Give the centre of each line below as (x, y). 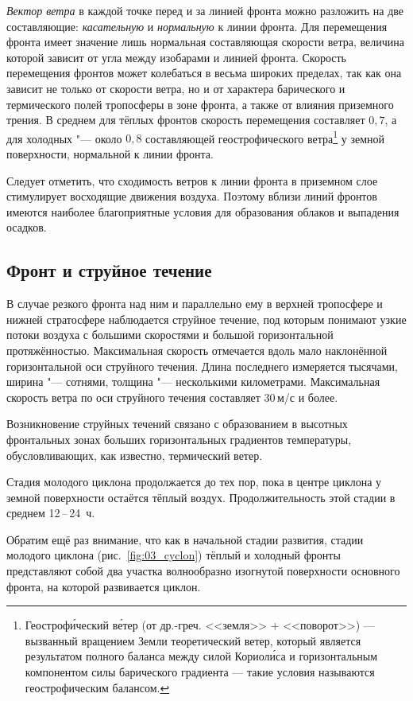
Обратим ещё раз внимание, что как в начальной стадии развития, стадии (185, 539)
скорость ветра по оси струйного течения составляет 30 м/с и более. (172, 397)
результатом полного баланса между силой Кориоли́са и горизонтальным (201, 656)
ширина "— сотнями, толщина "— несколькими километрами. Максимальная (193, 382)
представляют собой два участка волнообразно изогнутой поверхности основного (203, 571)
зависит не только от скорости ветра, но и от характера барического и (176, 88)
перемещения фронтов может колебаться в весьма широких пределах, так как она (204, 73)
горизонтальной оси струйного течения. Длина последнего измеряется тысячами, (202, 366)
